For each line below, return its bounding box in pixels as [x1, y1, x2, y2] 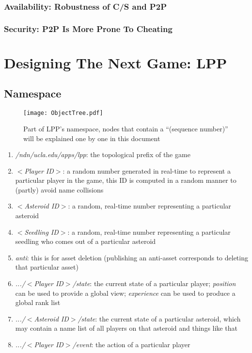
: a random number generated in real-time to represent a [63, 165, 231, 176]
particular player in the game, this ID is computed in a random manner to [15, 175, 236, 185]
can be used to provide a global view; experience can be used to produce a [15, 288, 236, 298]
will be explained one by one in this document [23, 133, 160, 143]
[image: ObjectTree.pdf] [23, 110, 103, 117]
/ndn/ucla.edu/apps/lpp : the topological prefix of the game [15, 149, 190, 160]
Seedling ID [24, 226, 59, 237]
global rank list [15, 297, 61, 307]
